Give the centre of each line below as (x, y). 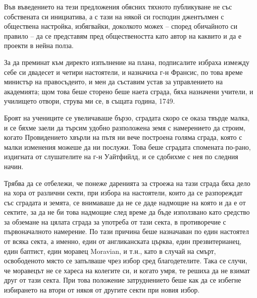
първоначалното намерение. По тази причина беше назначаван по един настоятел (127, 231)
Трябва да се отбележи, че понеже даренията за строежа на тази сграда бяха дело (127, 183)
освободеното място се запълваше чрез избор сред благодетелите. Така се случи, (126, 261)
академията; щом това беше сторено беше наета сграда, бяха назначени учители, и (129, 91)
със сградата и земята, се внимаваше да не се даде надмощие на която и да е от (125, 202)
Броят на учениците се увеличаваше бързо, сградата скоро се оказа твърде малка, (127, 117)
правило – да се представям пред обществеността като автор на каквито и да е (123, 35)
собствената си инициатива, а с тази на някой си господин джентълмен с (114, 16)
